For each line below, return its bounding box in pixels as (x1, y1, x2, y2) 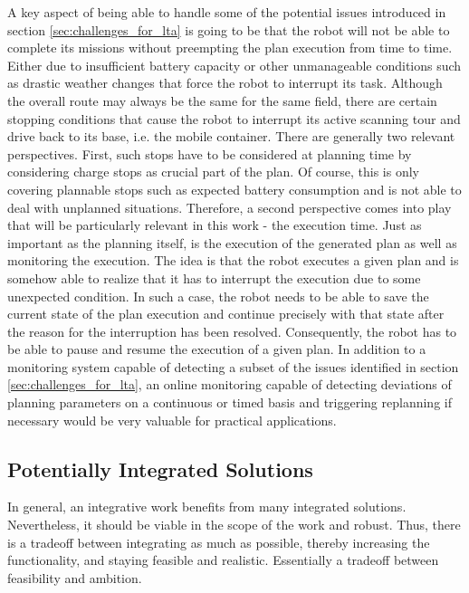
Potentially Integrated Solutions (7, 454, 313, 483)
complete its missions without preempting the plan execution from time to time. (7, 38, 453, 57)
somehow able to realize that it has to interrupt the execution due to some (7, 268, 421, 287)
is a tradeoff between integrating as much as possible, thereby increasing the (7, 532, 430, 551)
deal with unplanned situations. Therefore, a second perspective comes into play (7, 197, 452, 216)
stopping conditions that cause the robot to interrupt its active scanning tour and (7, 109, 461, 128)
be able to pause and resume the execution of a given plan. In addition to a (7, 340, 426, 359)
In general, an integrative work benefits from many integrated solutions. (7, 497, 407, 516)
